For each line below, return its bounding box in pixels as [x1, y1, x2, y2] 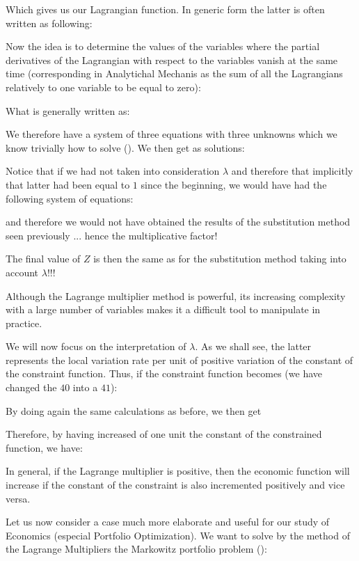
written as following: [6, 15, 93, 30]
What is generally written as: [6, 103, 130, 118]
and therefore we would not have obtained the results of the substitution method [6, 214, 351, 229]
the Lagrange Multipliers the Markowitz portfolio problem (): [6, 542, 267, 556]
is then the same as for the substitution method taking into [93, 251, 346, 266]
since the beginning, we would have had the [141, 177, 327, 191]
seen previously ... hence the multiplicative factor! [6, 228, 218, 242]
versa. [6, 491, 31, 505]
